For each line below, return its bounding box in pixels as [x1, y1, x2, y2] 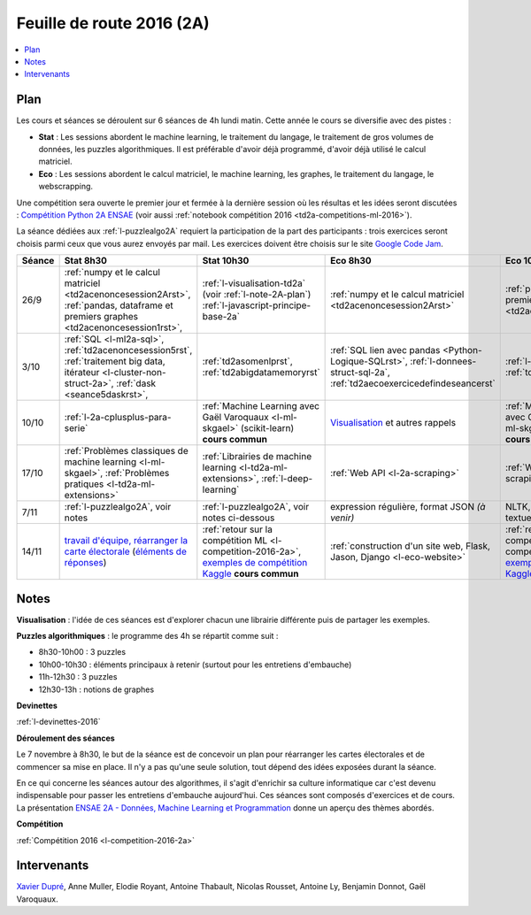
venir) [330, 511, 355, 524]
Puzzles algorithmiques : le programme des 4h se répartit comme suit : [16, 631, 279, 642]
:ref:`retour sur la [202, 523, 273, 535]
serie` [64, 422, 88, 434]
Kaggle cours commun [202, 567, 299, 580]
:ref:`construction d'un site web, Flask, [330, 540, 491, 552]
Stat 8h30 [64, 255, 108, 267]
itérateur [64, 366, 100, 379]
